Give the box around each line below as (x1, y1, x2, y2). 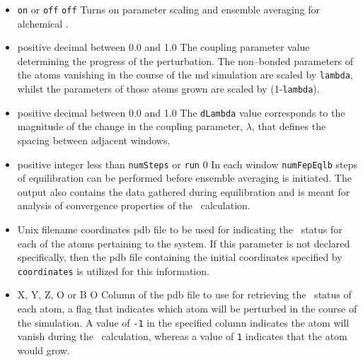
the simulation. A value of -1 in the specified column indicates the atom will (17, 315, 350, 329)
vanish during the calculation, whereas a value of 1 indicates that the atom (17, 329, 347, 344)
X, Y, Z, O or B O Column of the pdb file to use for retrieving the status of (17, 287, 352, 302)
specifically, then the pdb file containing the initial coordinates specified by (17, 250, 342, 264)
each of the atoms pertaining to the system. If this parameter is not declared (17, 235, 350, 250)
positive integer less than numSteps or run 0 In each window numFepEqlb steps (17, 156, 357, 171)
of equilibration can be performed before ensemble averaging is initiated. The (17, 170, 352, 185)
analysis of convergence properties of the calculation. (17, 198, 250, 213)
